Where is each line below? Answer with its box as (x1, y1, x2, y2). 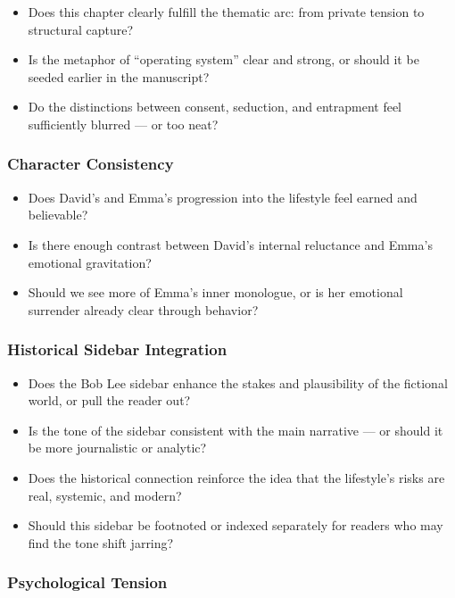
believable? (28, 205, 88, 224)
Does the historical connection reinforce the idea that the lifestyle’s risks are (28, 468, 445, 486)
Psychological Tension (7, 571, 168, 594)
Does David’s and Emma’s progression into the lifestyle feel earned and (28, 187, 418, 206)
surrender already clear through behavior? (28, 300, 259, 319)
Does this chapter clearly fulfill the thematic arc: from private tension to (28, 3, 425, 21)
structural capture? (28, 20, 134, 38)
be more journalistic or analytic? (28, 438, 207, 457)
